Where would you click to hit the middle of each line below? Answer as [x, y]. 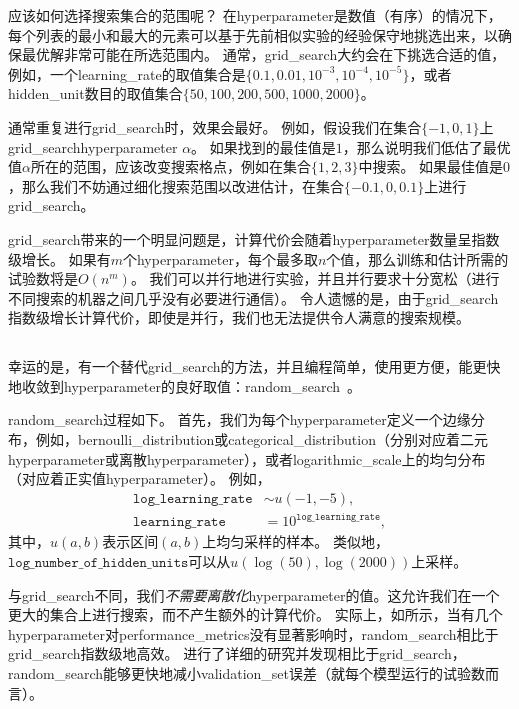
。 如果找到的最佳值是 [263, 146]
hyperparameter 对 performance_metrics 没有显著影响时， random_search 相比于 [253, 633]
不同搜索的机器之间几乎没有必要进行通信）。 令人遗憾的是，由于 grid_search [253, 297]
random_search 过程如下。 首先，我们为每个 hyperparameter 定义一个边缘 [239, 419]
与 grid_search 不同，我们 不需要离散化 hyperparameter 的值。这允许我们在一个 [254, 594]
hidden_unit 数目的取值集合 [95, 93]
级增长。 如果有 [59, 258]
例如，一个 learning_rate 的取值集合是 [127, 73]
